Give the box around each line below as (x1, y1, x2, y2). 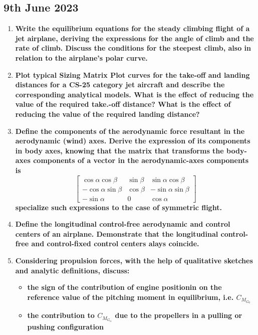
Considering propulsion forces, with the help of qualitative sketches (15, 255, 253, 265)
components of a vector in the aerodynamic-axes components (33, 155, 249, 165)
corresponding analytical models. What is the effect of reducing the (15, 89, 254, 99)
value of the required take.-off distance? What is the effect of (15, 99, 231, 109)
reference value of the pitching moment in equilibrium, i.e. (27, 291, 234, 302)
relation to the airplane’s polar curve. (15, 52, 148, 63)
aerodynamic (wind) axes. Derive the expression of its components (15, 135, 250, 146)
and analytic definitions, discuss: (15, 265, 130, 275)
